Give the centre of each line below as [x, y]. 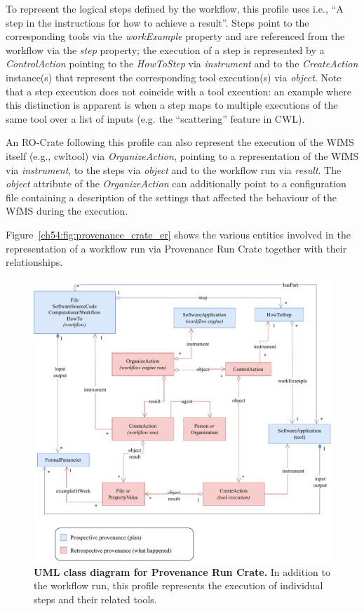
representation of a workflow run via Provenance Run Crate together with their [176, 248]
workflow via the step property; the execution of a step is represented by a [165, 49]
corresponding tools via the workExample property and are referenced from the [175, 36]
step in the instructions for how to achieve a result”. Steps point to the [157, 22]
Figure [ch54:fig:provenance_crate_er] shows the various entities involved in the [178, 234]
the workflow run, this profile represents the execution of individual [178, 585]
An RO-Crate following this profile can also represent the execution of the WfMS [180, 142]
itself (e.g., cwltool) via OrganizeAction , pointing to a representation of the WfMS [182, 155]
